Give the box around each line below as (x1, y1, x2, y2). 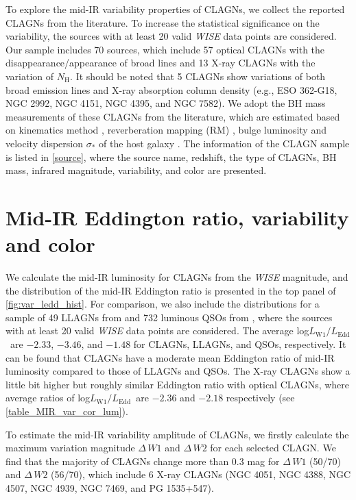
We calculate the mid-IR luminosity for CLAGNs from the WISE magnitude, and (5, 270, 348, 284)
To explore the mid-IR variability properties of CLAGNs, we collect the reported (5, 2, 345, 16)
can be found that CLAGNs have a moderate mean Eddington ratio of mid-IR (5, 350, 335, 364)
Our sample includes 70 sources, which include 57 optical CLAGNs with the (5, 42, 325, 56)
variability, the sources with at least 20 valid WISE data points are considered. (5, 29, 337, 43)
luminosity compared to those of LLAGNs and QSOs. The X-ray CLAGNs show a (5, 364, 351, 378)
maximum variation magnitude (5, 440, 135, 455)
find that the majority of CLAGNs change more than (5, 453, 229, 468)
